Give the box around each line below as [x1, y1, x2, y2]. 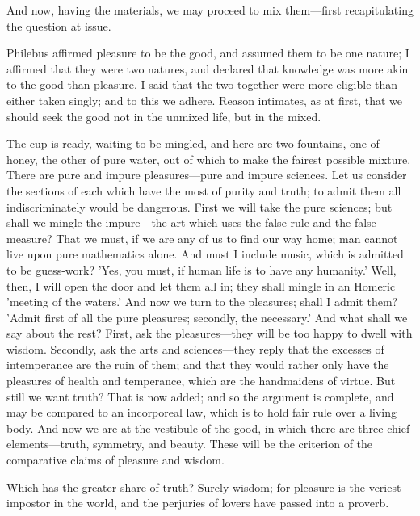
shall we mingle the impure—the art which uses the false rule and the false [6, 214, 376, 231]
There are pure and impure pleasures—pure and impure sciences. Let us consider [6, 166, 407, 183]
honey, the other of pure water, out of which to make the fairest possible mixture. [6, 150, 411, 167]
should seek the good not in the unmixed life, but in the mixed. [6, 107, 321, 124]
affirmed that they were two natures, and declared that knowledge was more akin [6, 60, 409, 77]
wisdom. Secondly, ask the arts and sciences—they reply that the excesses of [6, 340, 384, 357]
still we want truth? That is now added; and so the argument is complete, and [6, 388, 394, 405]
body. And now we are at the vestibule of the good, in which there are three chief [6, 419, 410, 436]
